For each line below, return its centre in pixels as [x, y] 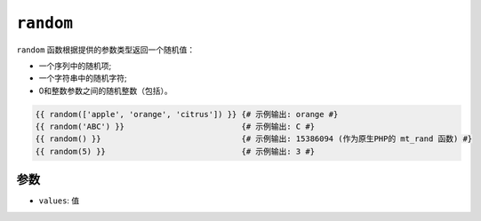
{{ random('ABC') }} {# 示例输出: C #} [175, 127]
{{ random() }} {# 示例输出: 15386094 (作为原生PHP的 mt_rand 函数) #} [254, 139]
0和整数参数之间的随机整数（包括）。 [105, 91]
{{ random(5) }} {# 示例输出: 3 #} [175, 151]
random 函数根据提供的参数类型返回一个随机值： [106, 50]
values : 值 [59, 201]
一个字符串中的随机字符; [83, 78]
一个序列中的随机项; [75, 66]
